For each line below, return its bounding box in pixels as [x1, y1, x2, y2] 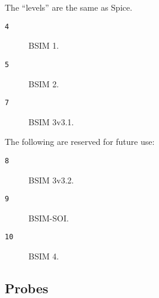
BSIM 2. [28, 77, 59, 90]
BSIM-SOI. [28, 211, 69, 224]
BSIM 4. [28, 250, 59, 262]
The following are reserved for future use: [5, 135, 155, 148]
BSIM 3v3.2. [28, 173, 74, 186]
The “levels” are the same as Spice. [5, 1, 132, 13]
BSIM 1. [28, 39, 59, 52]
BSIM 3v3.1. [28, 115, 74, 128]
